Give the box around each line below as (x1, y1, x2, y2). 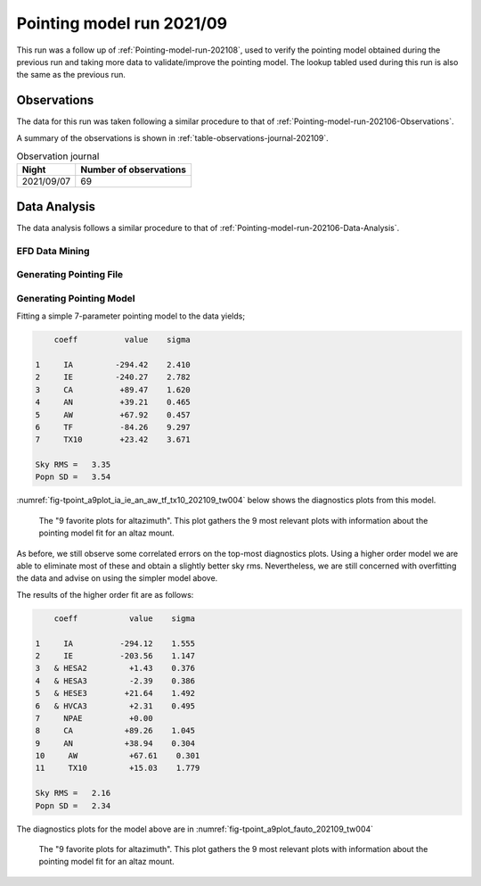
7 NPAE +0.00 (35, 713, 153, 723)
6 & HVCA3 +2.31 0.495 (35, 700, 196, 711)
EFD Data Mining (16, 244, 90, 257)
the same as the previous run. (16, 70, 126, 80)
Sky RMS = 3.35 (35, 460, 111, 470)
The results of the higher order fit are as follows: (16, 589, 194, 600)
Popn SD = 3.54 (35, 472, 111, 482)
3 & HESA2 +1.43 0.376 (35, 663, 196, 674)
